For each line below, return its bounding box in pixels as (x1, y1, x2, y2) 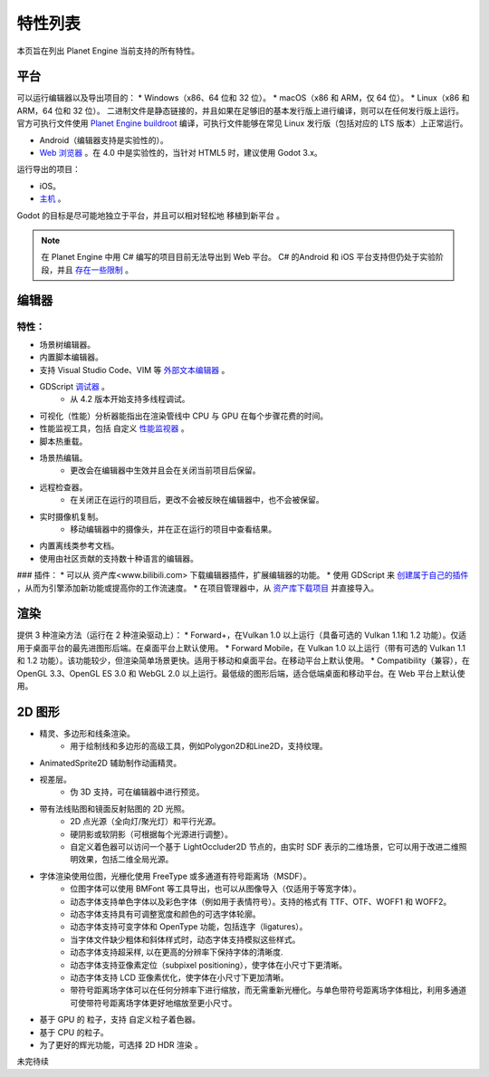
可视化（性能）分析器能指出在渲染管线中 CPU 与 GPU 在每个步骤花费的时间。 (39, 410, 329, 421)
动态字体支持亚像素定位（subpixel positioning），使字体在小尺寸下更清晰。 (70, 959, 348, 970)
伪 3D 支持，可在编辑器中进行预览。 (70, 786, 205, 797)
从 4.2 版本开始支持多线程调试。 (70, 394, 190, 405)
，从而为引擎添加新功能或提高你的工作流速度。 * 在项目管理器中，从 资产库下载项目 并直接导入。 (16, 582, 379, 593)
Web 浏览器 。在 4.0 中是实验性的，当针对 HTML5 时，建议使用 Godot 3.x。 (39, 148, 323, 159)
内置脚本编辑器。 (39, 351, 103, 362)
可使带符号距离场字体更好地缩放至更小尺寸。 (70, 997, 237, 1008)
